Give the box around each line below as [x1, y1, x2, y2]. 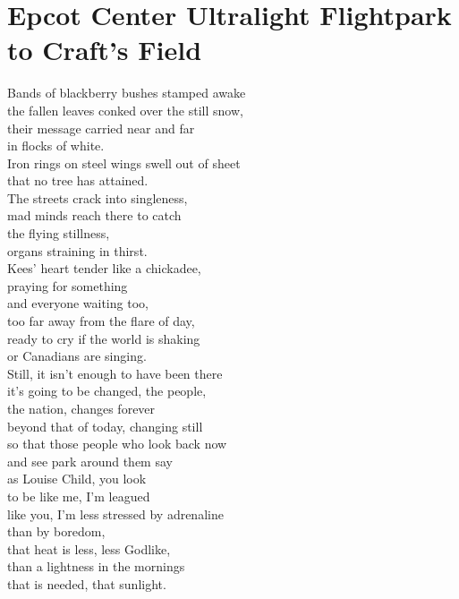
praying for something [7, 276, 128, 295]
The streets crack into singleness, [7, 188, 188, 207]
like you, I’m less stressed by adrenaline [7, 504, 224, 523]
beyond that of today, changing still [7, 416, 203, 435]
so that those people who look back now [7, 434, 227, 453]
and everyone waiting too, [7, 294, 149, 312]
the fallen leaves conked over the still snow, [7, 100, 243, 119]
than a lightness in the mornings [7, 557, 185, 576]
